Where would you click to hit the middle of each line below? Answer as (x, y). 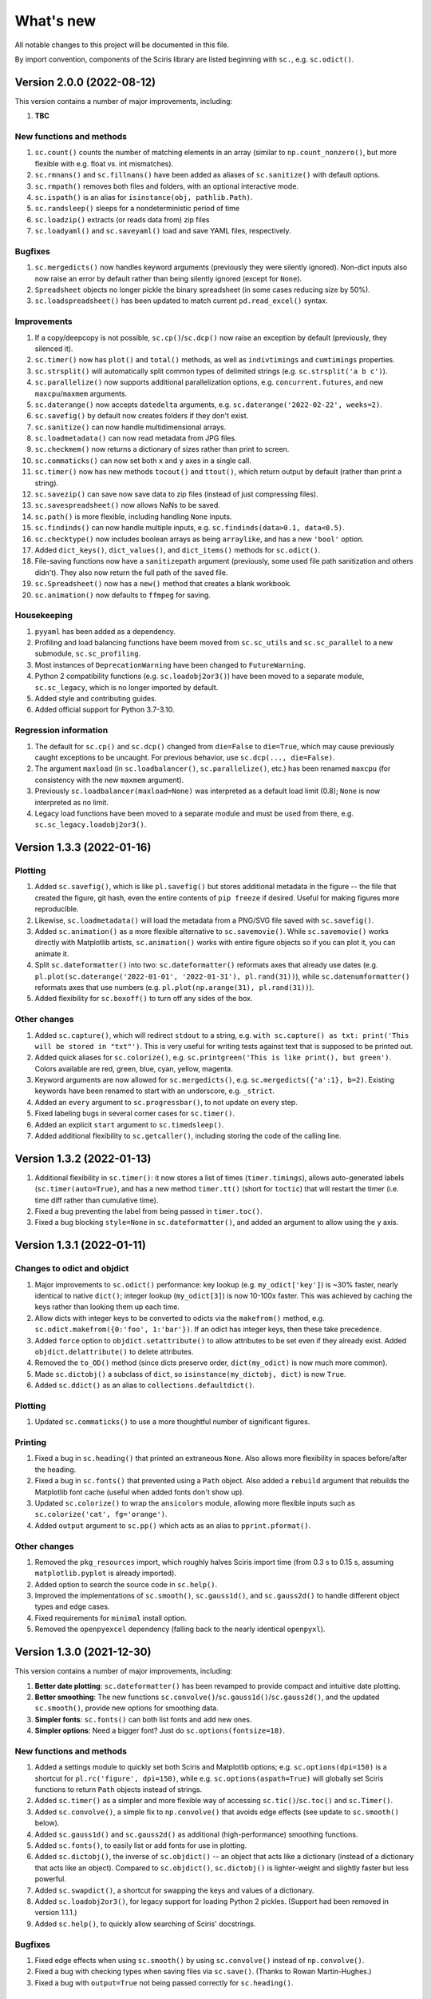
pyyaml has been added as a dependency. (105, 631)
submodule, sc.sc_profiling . (88, 654)
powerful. (51, 1879)
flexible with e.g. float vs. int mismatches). (104, 163)
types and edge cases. (72, 1606)
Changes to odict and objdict (72, 1269)
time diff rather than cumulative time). (97, 1200)
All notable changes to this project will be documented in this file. (122, 45)
